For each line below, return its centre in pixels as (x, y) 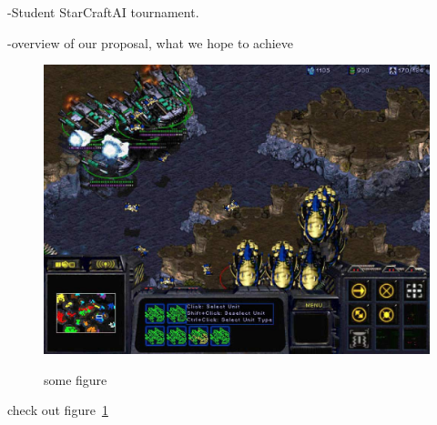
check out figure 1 (58, 410)
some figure (76, 379)
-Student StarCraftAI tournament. (103, 12)
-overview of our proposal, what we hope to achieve (151, 42)
